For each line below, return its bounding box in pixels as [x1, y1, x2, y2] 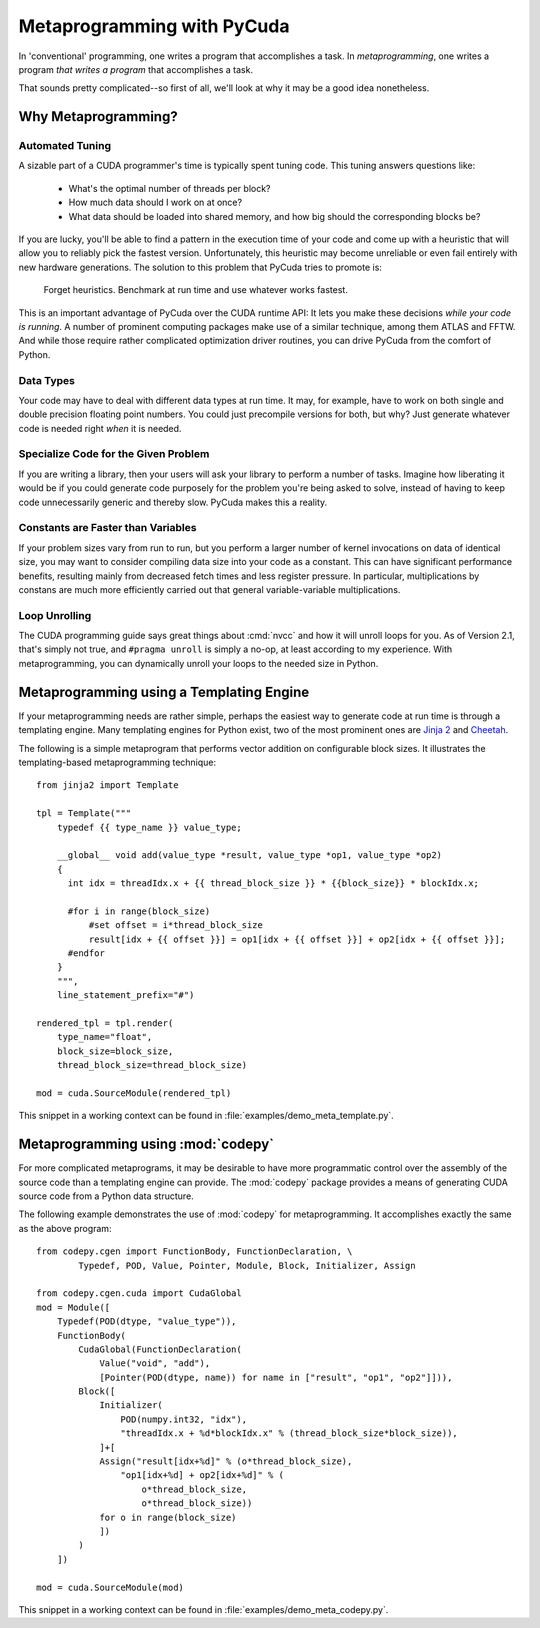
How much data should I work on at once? [68, 196, 243, 209]
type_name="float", [56, 1031, 153, 1043]
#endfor [67, 948, 105, 959]
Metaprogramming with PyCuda [18, 15, 290, 37]
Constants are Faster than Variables [18, 521, 197, 535]
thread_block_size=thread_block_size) [56, 1060, 248, 1071]
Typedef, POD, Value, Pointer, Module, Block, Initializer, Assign [78, 1260, 416, 1271]
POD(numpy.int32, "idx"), [120, 1413, 248, 1425]
